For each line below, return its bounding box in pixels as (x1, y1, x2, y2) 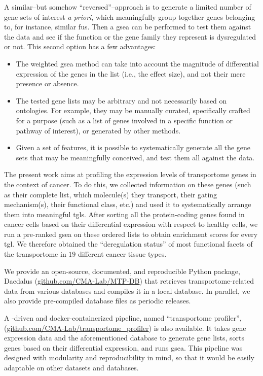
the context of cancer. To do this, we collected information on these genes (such (4, 179, 251, 189)
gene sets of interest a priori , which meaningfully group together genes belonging (4, 11, 255, 22)
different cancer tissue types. (78, 249, 167, 259)
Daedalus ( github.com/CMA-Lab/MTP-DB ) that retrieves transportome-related (4, 276, 254, 286)
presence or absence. (16, 78, 79, 89)
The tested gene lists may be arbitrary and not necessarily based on (16, 95, 227, 106)
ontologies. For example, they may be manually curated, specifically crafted (16, 105, 250, 116)
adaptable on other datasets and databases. (4, 362, 139, 372)
